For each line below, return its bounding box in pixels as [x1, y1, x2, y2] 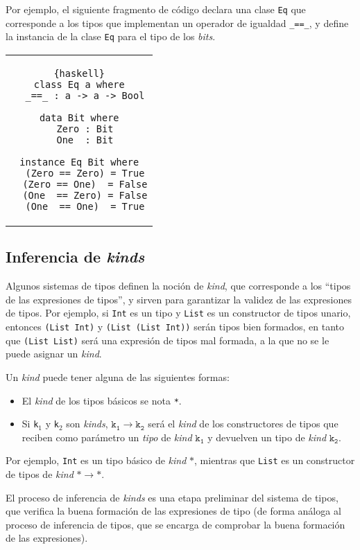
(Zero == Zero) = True [25, 167, 145, 179]
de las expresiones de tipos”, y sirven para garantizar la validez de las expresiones [6, 292, 352, 306]
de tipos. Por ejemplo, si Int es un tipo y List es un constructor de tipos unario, [6, 305, 351, 320]
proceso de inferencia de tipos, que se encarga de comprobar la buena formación [6, 517, 345, 531]
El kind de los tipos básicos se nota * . [22, 393, 182, 407]
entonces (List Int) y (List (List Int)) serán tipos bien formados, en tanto [6, 319, 345, 334]
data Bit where [39, 112, 119, 123]
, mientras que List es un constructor [194, 453, 355, 468]
